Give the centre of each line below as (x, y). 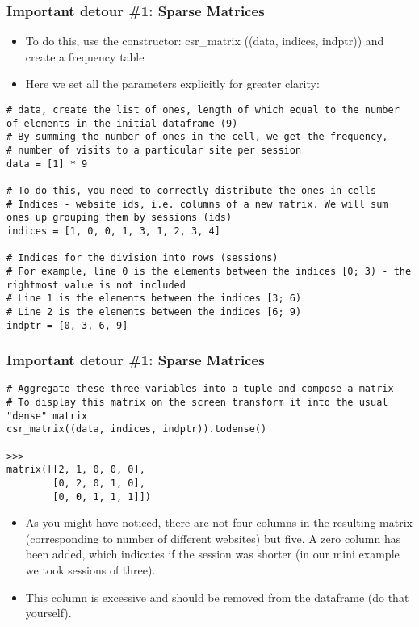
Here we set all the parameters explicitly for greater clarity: (172, 84)
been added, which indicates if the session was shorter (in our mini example (212, 554)
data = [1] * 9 (47, 164)
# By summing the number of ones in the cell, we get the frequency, (197, 137)
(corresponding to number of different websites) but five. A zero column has (213, 538)
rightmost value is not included (96, 285)
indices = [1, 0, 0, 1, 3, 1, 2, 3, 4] (113, 231)
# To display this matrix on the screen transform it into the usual (197, 403)
